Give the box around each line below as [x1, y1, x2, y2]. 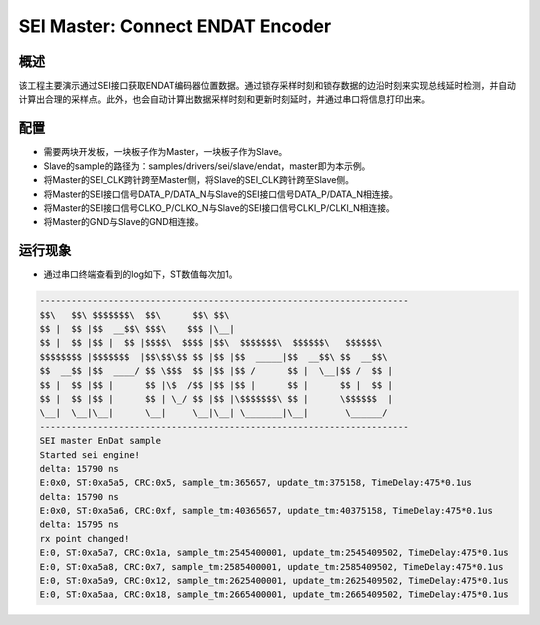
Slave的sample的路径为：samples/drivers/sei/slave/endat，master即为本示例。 [43, 160, 371, 172]
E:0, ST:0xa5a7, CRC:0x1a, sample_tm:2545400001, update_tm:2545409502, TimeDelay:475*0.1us [39, 547, 509, 559]
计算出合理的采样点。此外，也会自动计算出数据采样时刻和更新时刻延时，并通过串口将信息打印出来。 [18, 93, 430, 105]
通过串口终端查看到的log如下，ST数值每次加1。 [43, 268, 239, 280]
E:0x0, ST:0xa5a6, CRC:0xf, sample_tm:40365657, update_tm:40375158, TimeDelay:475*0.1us [39, 505, 494, 517]
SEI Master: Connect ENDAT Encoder [18, 15, 332, 37]
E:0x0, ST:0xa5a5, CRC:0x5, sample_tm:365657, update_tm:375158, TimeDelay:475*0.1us [39, 477, 472, 489]
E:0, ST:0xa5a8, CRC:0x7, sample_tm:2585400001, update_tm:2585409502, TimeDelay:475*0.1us [39, 561, 504, 572]
